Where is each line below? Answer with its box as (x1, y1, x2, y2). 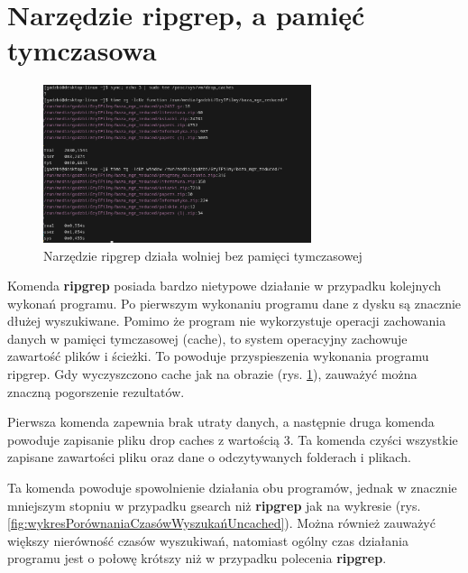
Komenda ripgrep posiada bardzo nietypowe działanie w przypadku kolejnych (7, 276, 442, 295)
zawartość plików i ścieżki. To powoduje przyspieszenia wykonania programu (7, 347, 429, 365)
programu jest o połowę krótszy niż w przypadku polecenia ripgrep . (7, 549, 387, 568)
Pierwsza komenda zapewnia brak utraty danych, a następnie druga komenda (7, 412, 435, 431)
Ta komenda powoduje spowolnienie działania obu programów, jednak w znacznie (7, 478, 457, 497)
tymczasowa (7, 32, 157, 69)
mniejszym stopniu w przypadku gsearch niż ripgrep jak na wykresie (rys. (7, 495, 421, 514)
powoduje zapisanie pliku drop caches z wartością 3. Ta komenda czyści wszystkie (7, 430, 458, 448)
